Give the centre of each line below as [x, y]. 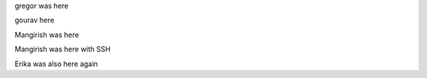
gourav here [34, 20]
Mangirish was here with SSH [62, 49]
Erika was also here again [56, 64]
